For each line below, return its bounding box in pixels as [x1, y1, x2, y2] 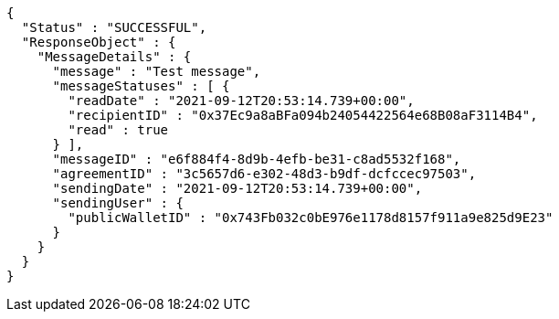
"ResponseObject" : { [21, 35, 176, 49]
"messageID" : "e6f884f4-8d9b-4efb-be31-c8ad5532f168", [52, 152, 461, 166]
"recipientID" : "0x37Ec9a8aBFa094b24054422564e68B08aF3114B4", [68, 108, 538, 122]
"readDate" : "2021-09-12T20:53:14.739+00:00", [68, 93, 415, 108]
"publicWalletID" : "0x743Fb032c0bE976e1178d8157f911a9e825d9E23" [68, 210, 554, 225]
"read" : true [68, 122, 169, 137]
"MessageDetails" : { [37, 49, 192, 64]
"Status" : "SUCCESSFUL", [21, 20, 207, 35]
